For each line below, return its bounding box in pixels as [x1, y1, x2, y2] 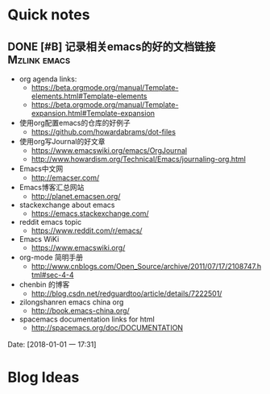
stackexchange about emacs [19, 200, 115, 209]
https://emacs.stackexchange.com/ [31, 209, 150, 218]
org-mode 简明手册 [19, 252, 84, 262]
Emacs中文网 [19, 164, 64, 173]
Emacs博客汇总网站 [19, 183, 85, 192]
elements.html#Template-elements [31, 91, 147, 101]
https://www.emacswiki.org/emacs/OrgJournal [31, 146, 187, 155]
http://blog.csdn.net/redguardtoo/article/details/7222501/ [31, 288, 222, 298]
